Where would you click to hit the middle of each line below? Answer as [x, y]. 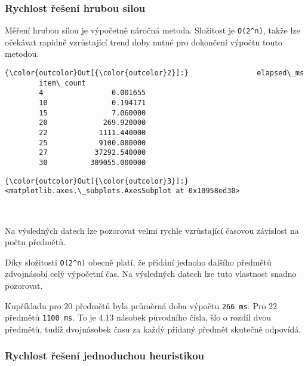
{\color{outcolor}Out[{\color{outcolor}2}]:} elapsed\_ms [155, 73]
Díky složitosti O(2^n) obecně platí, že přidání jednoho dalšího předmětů [138, 262]
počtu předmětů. [35, 242]
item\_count [63, 83]
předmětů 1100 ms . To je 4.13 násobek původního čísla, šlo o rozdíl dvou [138, 317]
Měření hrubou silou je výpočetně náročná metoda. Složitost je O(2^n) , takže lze [153, 30]
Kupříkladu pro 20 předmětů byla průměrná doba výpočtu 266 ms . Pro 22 [141, 305]
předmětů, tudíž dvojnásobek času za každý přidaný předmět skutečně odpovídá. [153, 329]
